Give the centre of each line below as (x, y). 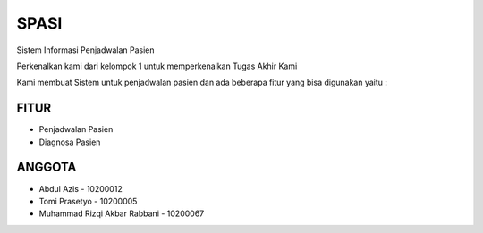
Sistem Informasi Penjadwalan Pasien (86, 50)
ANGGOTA (47, 167)
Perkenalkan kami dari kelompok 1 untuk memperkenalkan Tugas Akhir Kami (157, 66)
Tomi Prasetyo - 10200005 (88, 201)
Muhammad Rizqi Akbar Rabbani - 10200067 (122, 213)
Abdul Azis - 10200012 (80, 188)
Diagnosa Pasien (70, 142)
